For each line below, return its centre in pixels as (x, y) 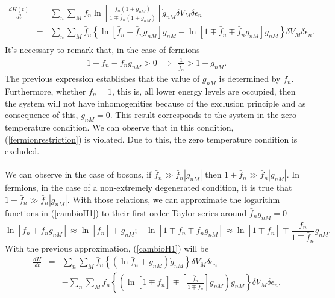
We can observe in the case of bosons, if (78, 174)
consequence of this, (42, 115)
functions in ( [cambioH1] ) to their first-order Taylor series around (126, 212)
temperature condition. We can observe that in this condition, (119, 127)
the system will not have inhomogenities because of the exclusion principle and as (155, 103)
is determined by (250, 79)
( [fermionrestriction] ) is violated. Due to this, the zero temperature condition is (151, 139)
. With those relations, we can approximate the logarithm (174, 199)
